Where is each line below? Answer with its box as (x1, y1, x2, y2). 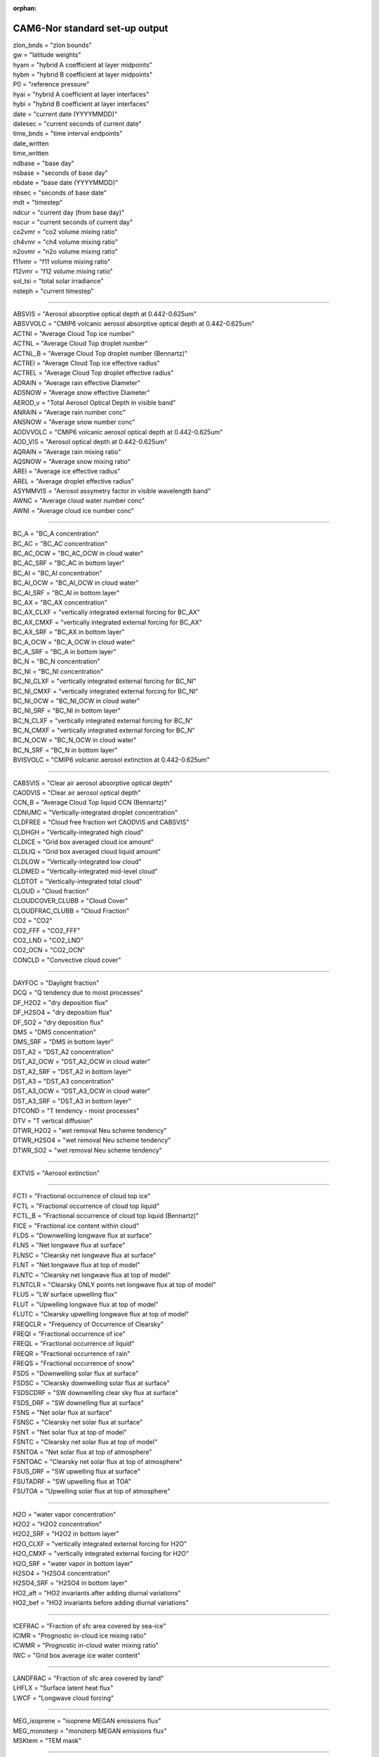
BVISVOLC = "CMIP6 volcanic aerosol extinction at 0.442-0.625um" (13, 756, 210, 764)
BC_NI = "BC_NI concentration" (13, 667, 104, 675)
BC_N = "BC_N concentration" (13, 657, 101, 666)
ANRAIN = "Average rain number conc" (13, 408, 126, 416)
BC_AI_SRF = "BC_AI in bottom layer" (13, 588, 120, 597)
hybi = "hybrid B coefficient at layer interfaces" (13, 100, 149, 108)
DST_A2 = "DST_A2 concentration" (13, 1047, 114, 1056)
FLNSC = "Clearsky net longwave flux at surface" (13, 1251, 157, 1259)
